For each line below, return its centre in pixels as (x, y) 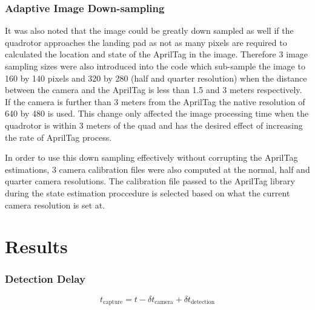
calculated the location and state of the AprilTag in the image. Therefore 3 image (156, 54)
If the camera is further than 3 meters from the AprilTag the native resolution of (155, 101)
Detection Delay (45, 279)
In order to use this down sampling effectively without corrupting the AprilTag (151, 157)
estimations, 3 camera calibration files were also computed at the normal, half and (157, 169)
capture (113, 302)
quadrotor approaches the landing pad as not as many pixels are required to (146, 42)
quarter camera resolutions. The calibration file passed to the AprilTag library (150, 181)
